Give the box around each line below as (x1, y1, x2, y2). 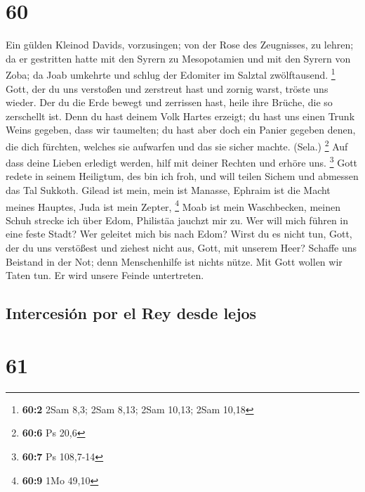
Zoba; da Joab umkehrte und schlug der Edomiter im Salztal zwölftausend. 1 (6, 65, 336, 82)
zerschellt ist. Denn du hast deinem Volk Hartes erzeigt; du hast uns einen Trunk (6, 108, 355, 123)
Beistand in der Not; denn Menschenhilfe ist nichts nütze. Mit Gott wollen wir (6, 254, 343, 268)
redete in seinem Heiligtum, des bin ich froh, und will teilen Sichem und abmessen (6, 169, 359, 183)
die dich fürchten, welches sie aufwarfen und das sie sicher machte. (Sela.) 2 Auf (6, 136, 348, 153)
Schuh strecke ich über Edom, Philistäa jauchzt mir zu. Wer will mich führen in (6, 212, 349, 227)
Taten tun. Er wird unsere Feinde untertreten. (6, 268, 204, 283)
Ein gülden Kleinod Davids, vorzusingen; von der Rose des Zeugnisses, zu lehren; (6, 37, 354, 52)
